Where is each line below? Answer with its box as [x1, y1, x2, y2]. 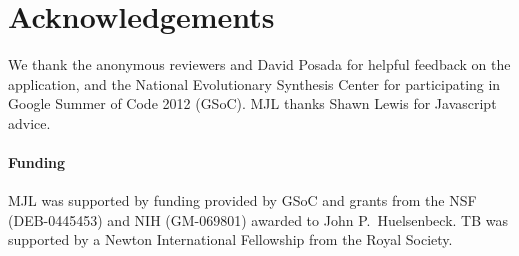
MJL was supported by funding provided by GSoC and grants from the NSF [8, 190, 477, 211]
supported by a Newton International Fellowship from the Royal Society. [8, 229, 453, 250]
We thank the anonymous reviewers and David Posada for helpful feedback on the [8, 54, 511, 75]
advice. [8, 112, 51, 133]
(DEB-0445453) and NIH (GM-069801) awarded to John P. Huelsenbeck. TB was [8, 209, 508, 230]
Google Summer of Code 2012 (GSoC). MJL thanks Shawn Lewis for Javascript [8, 93, 497, 114]
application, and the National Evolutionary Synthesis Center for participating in [8, 73, 501, 94]
